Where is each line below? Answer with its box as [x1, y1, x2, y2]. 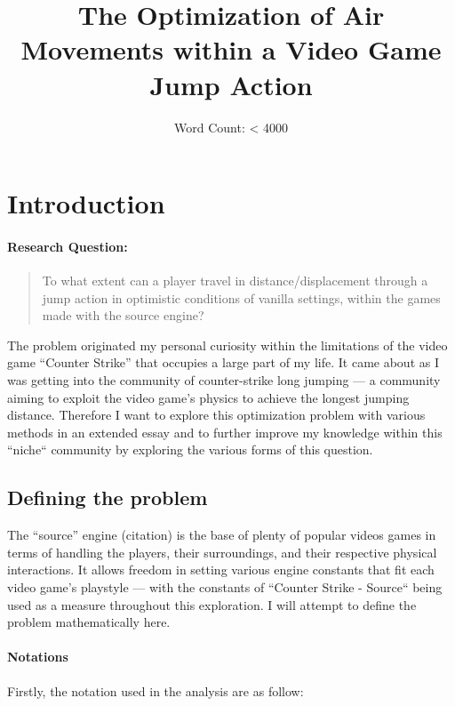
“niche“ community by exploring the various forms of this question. [7, 440, 373, 459]
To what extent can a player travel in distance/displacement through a [42, 271, 428, 290]
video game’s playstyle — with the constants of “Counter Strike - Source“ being [7, 578, 443, 596]
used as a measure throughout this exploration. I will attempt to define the [7, 595, 417, 614]
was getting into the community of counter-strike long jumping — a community [7, 371, 441, 389]
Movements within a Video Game [20, 31, 442, 68]
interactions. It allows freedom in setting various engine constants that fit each [7, 560, 435, 579]
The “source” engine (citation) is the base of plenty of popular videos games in [7, 525, 436, 544]
